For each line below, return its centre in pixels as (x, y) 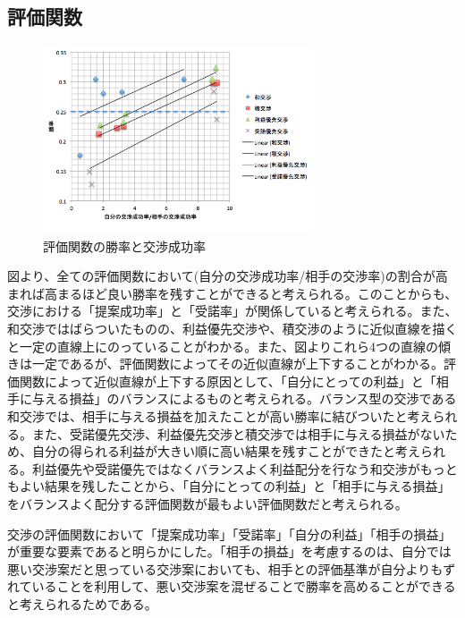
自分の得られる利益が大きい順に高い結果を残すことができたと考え (226, 451)
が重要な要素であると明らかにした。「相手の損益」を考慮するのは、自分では (229, 551)
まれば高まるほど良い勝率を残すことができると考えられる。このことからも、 (232, 293)
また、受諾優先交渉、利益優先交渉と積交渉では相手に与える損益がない (238, 433)
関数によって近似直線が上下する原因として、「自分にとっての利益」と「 (228, 381)
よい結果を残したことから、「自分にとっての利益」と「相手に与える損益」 (235, 486)
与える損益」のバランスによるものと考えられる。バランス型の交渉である (244, 398)
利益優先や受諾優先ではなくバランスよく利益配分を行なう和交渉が (226, 468)
